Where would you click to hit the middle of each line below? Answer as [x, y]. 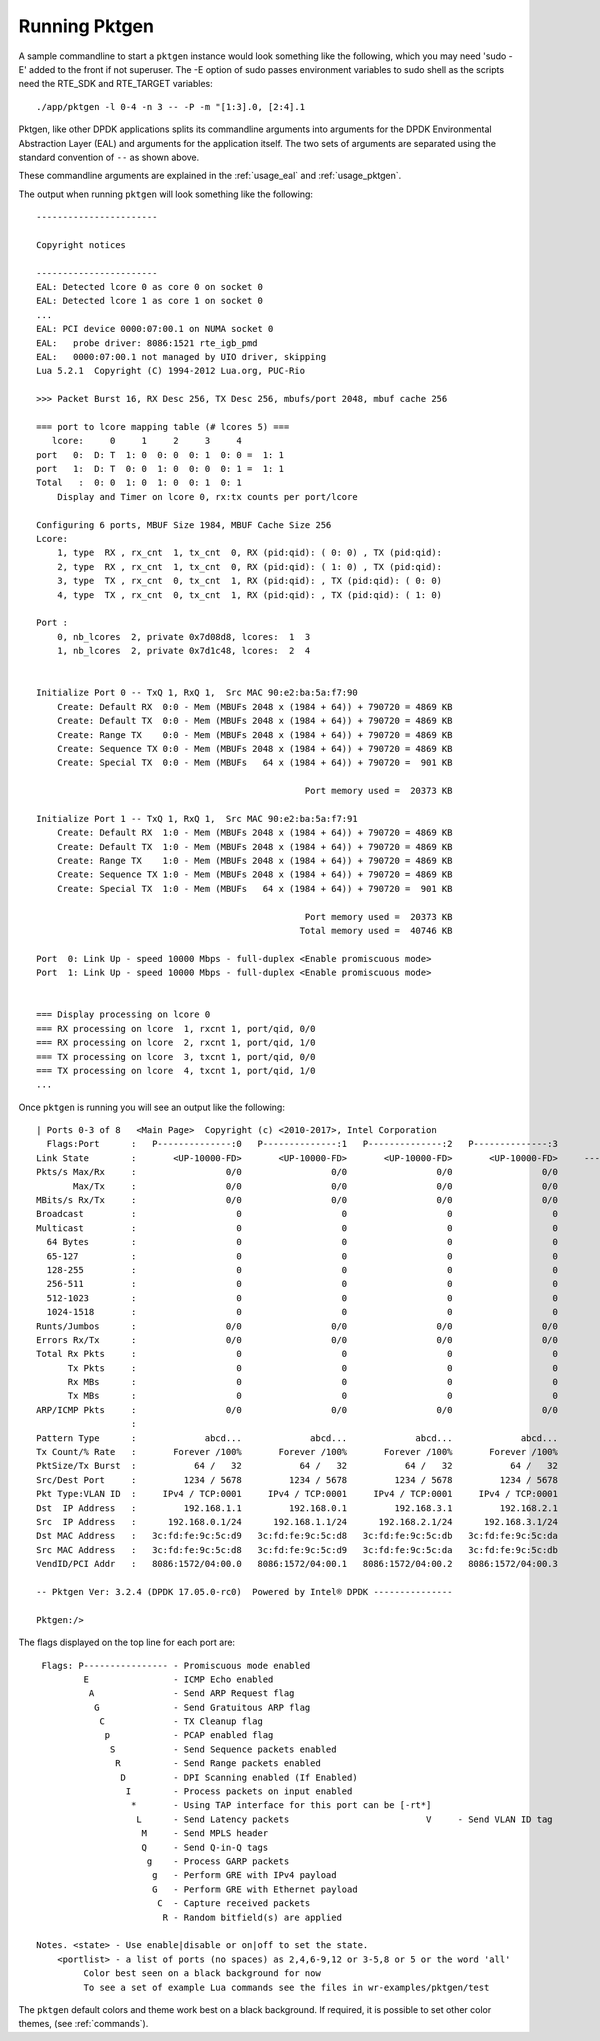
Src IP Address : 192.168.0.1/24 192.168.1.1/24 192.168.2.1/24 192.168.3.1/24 [297, 1521]
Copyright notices [81, 244]
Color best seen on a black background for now [202, 1973]
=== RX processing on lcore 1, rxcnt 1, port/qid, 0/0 [176, 1028]
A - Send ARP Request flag [191, 1693]
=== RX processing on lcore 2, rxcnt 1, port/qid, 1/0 [176, 1043]
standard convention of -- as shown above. [109, 157]
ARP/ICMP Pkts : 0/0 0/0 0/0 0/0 [297, 1409]
